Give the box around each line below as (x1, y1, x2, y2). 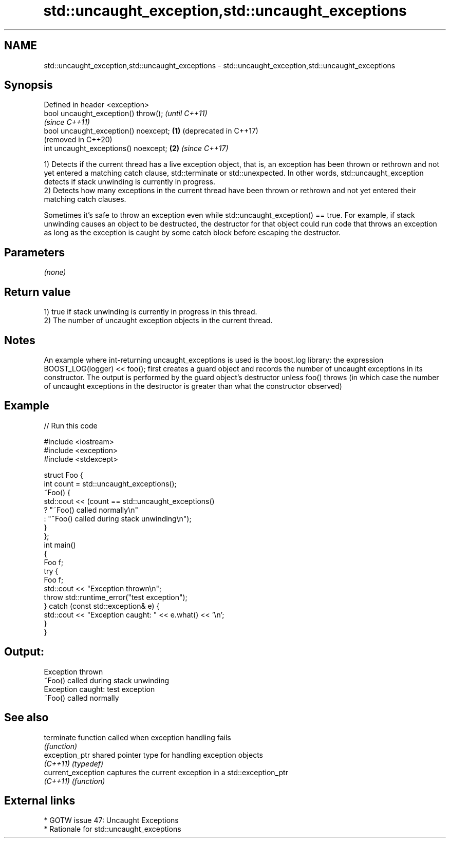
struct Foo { (44, 470, 83, 479)
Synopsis (4, 79, 53, 92)
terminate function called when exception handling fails (44, 733, 231, 742)
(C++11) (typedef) (44, 759, 104, 768)
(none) (44, 268, 66, 277)
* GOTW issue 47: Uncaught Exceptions (44, 816, 179, 825)
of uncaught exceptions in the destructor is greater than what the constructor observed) (44, 381, 342, 390)
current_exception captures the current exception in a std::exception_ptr (44, 768, 288, 777)
